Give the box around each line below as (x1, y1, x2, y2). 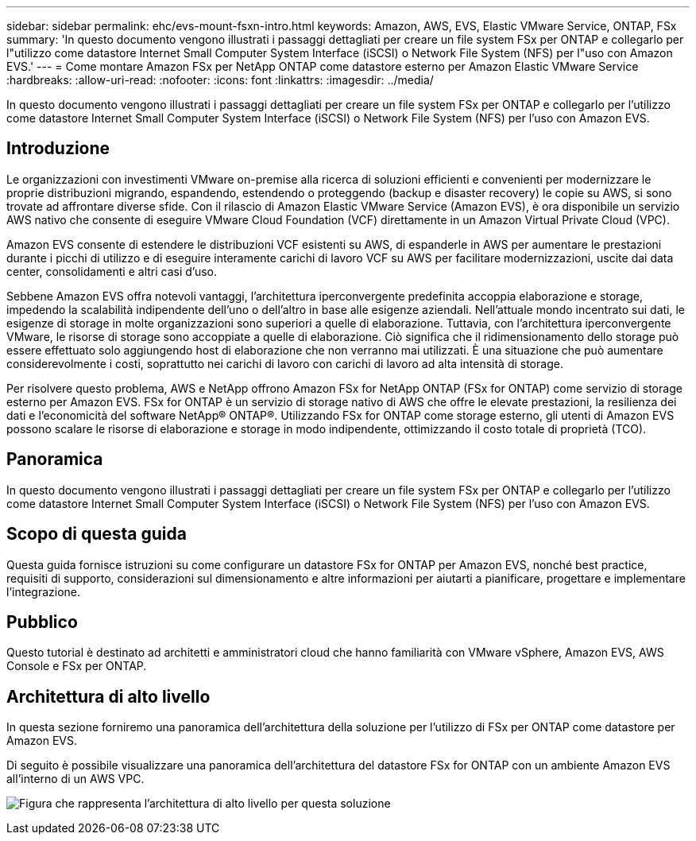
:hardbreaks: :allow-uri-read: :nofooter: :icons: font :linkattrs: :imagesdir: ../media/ (6, 73, 434, 87)
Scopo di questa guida (6, 524, 187, 545)
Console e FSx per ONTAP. (6, 659, 147, 673)
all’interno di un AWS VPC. (6, 772, 145, 786)
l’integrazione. (6, 584, 81, 599)
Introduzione (6, 138, 110, 159)
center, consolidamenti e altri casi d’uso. (6, 264, 218, 278)
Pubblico (6, 611, 78, 632)
